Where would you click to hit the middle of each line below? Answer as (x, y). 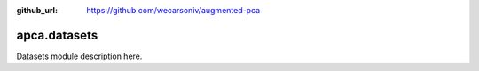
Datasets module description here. (79, 56)
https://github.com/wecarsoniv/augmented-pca (173, 10)
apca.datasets (57, 35)
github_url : (37, 10)
